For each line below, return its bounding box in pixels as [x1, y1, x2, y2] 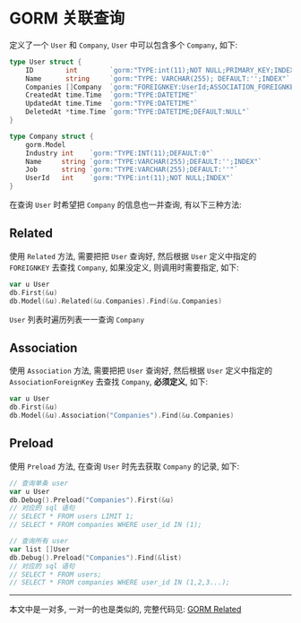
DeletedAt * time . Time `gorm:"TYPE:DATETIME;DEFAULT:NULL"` [25, 108, 251, 117]
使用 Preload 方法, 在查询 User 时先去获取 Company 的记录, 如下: [9, 461, 240, 472]
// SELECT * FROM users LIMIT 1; [9, 512, 134, 521]
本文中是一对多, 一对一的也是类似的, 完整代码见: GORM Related [9, 604, 242, 615]
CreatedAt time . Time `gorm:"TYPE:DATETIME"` [25, 91, 199, 100]
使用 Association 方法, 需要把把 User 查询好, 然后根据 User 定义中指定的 [9, 365, 273, 376]
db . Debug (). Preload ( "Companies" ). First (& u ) [9, 495, 175, 505]
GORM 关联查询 [9, 8, 125, 29]
